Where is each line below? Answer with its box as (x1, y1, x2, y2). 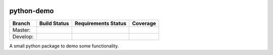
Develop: (12, 33, 34, 40)
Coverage (132, 20, 156, 27)
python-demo (9, 7, 54, 15)
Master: (12, 26, 31, 33)
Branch (12, 20, 30, 27)
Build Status (39, 20, 69, 27)
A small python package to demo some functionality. (9, 43, 119, 49)
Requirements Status (74, 20, 126, 27)
